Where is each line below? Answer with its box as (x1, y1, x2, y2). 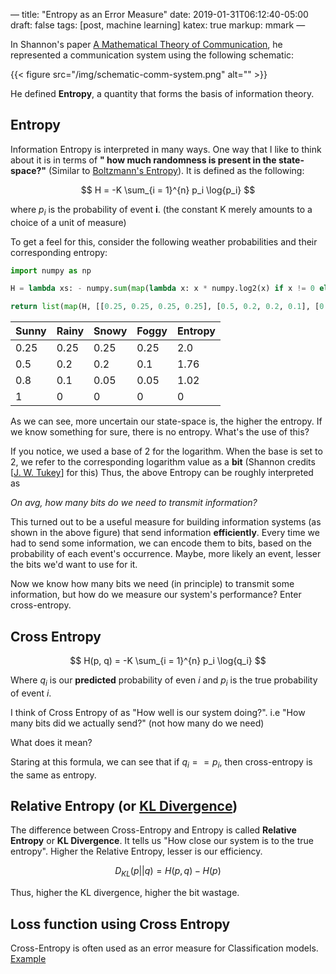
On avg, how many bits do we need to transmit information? (10, 497, 258, 509)
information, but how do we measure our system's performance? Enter (10, 589, 302, 601)
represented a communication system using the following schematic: (10, 49, 295, 61)
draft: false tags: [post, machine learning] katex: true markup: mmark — (10, 19, 306, 31)
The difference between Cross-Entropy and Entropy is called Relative (10, 824, 297, 836)
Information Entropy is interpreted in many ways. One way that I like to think (10, 143, 322, 155)
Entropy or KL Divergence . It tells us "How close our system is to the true (10, 835, 314, 847)
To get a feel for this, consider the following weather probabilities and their (10, 235, 318, 248)
